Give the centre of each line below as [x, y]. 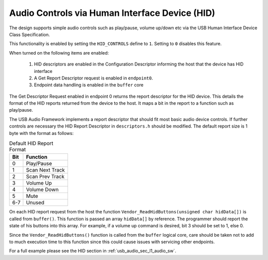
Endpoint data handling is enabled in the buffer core [89, 85]
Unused [35, 202]
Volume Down [42, 190]
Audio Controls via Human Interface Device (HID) [112, 13]
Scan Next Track [45, 170]
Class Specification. [30, 34]
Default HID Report [31, 143]
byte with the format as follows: [41, 133]
